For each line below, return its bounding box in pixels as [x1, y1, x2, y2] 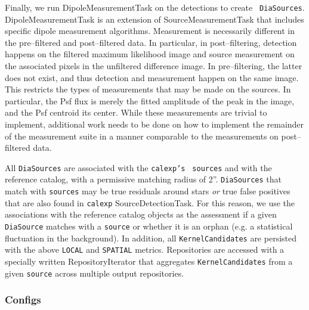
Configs [5, 292, 41, 307]
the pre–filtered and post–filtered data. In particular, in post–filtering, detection [5, 36, 297, 48]
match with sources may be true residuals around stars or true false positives [5, 185, 291, 197]
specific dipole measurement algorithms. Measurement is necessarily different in [5, 24, 295, 37]
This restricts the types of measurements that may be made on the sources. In [5, 83, 291, 95]
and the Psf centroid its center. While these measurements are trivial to [5, 106, 267, 119]
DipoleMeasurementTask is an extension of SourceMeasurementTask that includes [5, 13, 304, 25]
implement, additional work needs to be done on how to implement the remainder [5, 118, 304, 130]
